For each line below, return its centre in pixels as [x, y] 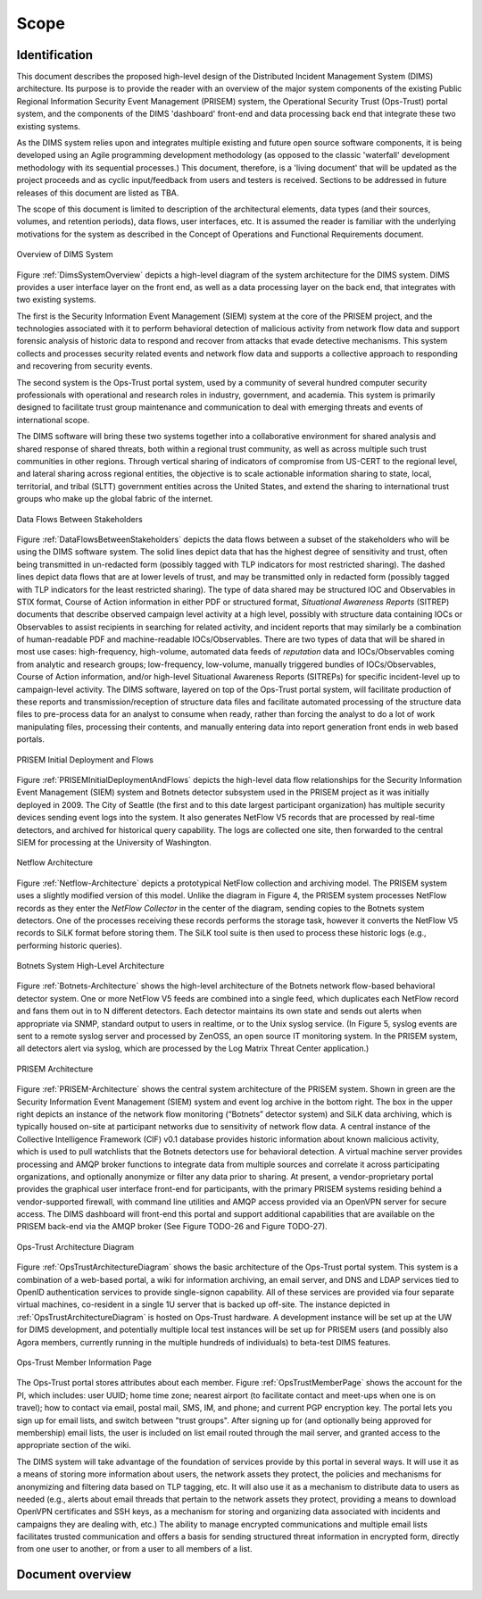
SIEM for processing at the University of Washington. [114, 842]
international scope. [53, 420]
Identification [55, 55]
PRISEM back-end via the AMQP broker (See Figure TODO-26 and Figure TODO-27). [172, 1227]
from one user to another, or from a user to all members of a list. [135, 1549]
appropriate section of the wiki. [74, 1445]
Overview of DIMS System [65, 254]
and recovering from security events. [85, 366]
